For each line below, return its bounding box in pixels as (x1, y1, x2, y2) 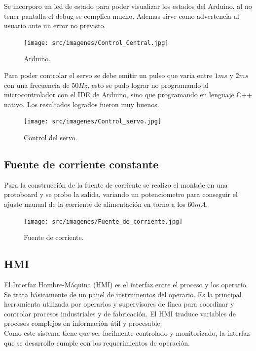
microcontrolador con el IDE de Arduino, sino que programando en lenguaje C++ (4, 89, 253, 100)
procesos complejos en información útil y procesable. (4, 318, 162, 328)
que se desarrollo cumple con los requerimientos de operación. (4, 337, 190, 348)
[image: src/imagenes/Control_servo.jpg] (24, 118, 162, 125)
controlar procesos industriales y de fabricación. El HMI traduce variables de (4, 308, 236, 318)
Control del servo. (24, 132, 77, 143)
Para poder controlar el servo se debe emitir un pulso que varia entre (4, 70, 213, 80)
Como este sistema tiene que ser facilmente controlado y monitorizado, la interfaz (4, 328, 250, 338)
